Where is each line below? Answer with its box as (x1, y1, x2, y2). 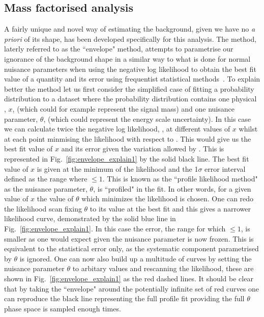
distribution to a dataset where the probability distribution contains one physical (4, 93, 257, 104)
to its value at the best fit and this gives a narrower (90, 203, 251, 214)
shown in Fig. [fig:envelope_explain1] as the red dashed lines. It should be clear (4, 273, 253, 284)
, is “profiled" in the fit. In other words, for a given (93, 183, 251, 194)
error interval (204, 163, 246, 174)
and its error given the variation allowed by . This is (61, 143, 224, 154)
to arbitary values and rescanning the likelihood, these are (72, 263, 254, 274)
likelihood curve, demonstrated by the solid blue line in (4, 213, 176, 224)
